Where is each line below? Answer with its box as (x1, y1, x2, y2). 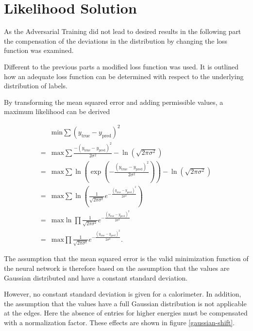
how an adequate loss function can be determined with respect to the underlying (4, 71, 244, 81)
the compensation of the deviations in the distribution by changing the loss (4, 35, 228, 46)
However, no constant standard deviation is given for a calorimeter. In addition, (4, 289, 241, 299)
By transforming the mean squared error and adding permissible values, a (4, 97, 223, 107)
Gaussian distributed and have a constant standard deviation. (4, 272, 188, 282)
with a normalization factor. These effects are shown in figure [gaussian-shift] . (4, 317, 235, 327)
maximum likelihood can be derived (4, 106, 110, 116)
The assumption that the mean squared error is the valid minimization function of (4, 253, 249, 264)
